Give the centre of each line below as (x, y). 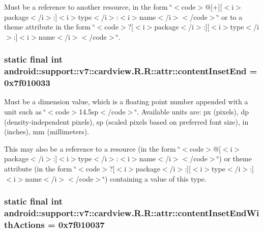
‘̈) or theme (234, 158)
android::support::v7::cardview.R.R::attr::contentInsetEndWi (132, 213)
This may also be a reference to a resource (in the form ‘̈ (92, 148)
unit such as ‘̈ (25, 112)
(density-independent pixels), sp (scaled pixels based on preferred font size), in (126, 121)
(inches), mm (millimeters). (47, 132)
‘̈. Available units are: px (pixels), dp (192, 112)
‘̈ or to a (230, 17)
